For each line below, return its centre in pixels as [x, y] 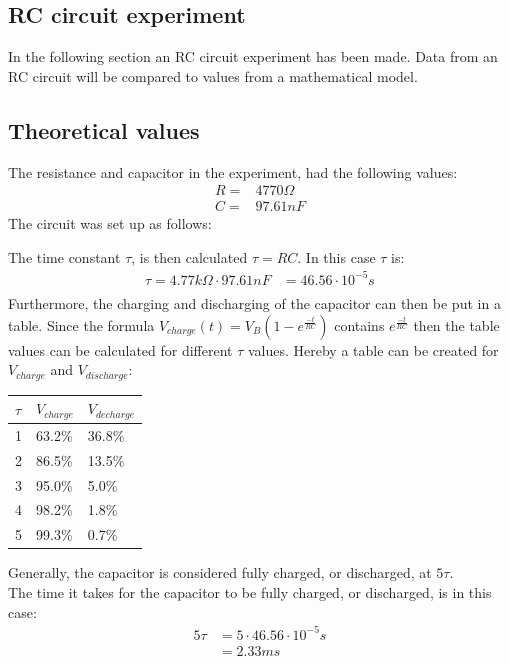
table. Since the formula [81, 324]
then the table [456, 324]
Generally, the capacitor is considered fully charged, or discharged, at [220, 572]
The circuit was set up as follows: [110, 223]
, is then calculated [189, 256]
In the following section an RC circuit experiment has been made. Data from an [253, 56]
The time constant [64, 256]
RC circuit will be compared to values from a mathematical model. [213, 75]
